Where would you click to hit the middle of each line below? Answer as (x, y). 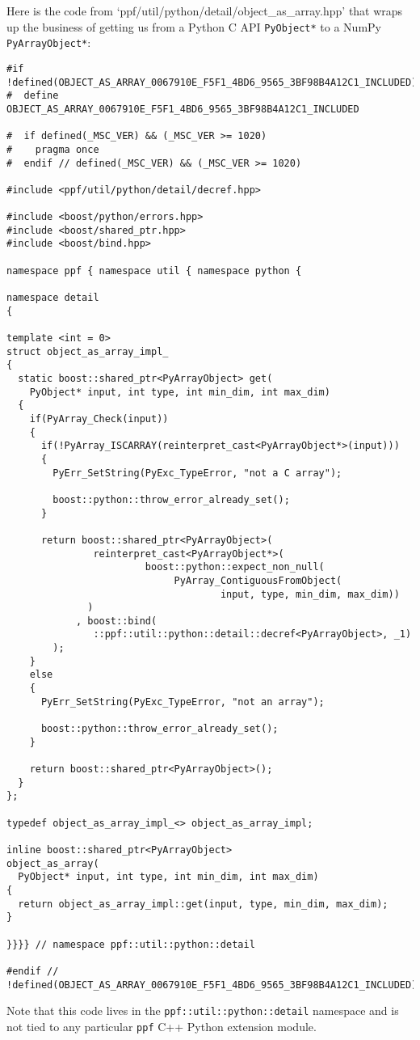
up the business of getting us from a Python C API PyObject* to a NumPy (194, 26)
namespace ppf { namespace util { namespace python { (154, 271)
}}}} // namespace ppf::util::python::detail (131, 944)
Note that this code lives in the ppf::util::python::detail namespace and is (203, 1010)
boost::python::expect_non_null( (235, 567)
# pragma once (53, 149)
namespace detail (53, 298)
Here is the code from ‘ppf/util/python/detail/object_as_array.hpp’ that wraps (205, 11)
